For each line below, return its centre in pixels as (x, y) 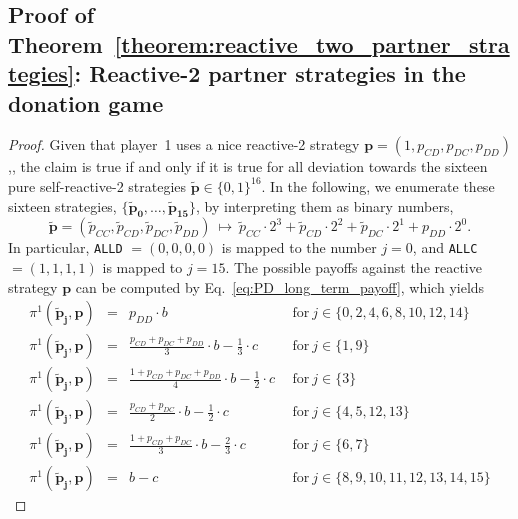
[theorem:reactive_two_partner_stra (312, 43)
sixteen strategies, (62, 205)
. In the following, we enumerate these (378, 185)
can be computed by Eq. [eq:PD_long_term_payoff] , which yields (280, 286)
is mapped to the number (299, 247)
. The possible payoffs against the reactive (353, 267)
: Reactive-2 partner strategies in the (270, 73)
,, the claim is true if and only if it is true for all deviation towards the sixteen (248, 166)
